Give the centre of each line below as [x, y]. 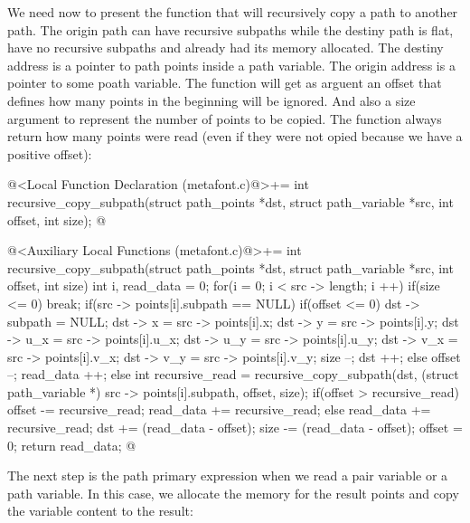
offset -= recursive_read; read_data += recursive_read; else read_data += [219, 409]
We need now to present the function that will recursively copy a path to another [233, 12]
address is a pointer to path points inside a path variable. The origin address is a [231, 65]
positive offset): [50, 153]
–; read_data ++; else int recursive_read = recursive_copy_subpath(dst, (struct [233, 374]
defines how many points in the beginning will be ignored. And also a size [211, 100]
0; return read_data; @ [72, 445]
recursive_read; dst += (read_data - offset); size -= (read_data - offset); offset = [235, 428]
